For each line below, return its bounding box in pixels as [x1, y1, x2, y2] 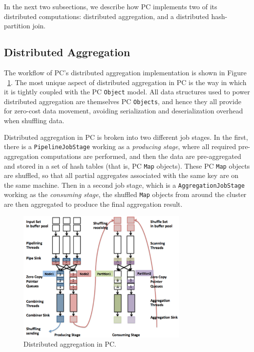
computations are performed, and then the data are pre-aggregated [41, 151, 241, 161]
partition [4, 21, 30, 31]
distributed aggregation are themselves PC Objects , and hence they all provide [4, 96, 241, 106]
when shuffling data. [4, 115, 64, 126]
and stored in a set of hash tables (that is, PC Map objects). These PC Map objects [4, 160, 250, 171]
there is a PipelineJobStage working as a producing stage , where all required [4, 141, 236, 152]
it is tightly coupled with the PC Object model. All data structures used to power [4, 87, 250, 97]
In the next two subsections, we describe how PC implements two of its [4, 1, 217, 11]
